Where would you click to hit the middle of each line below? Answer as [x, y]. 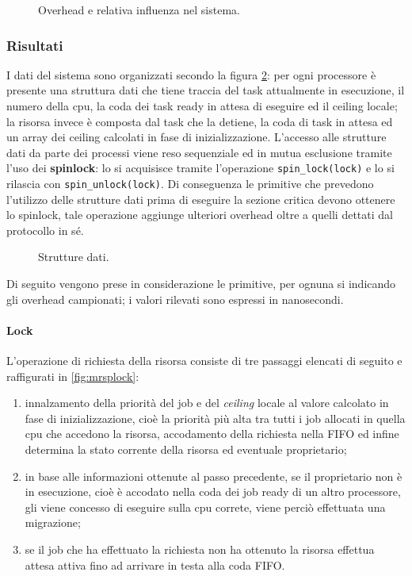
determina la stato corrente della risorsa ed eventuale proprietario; [186, 449]
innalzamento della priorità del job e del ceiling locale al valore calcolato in [207, 403]
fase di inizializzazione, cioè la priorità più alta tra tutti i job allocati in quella [215, 418]
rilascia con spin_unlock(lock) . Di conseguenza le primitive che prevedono [190, 184]
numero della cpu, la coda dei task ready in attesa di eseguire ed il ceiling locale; [202, 106]
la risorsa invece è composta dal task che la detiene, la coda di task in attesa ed [200, 121]
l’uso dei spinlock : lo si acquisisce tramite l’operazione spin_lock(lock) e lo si [200, 168]
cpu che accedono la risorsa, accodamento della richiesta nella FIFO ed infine [212, 434]
